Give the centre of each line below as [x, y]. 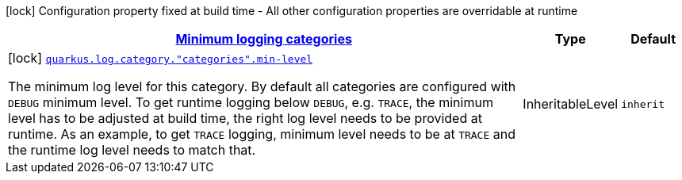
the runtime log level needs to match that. [132, 150]
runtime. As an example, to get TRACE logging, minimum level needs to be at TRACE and [262, 134]
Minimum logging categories [264, 39]
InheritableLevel [571, 104]
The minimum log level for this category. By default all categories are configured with [262, 86]
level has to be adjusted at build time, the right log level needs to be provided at [245, 118]
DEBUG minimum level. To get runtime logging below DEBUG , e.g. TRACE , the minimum [251, 102]
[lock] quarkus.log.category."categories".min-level [161, 58]
